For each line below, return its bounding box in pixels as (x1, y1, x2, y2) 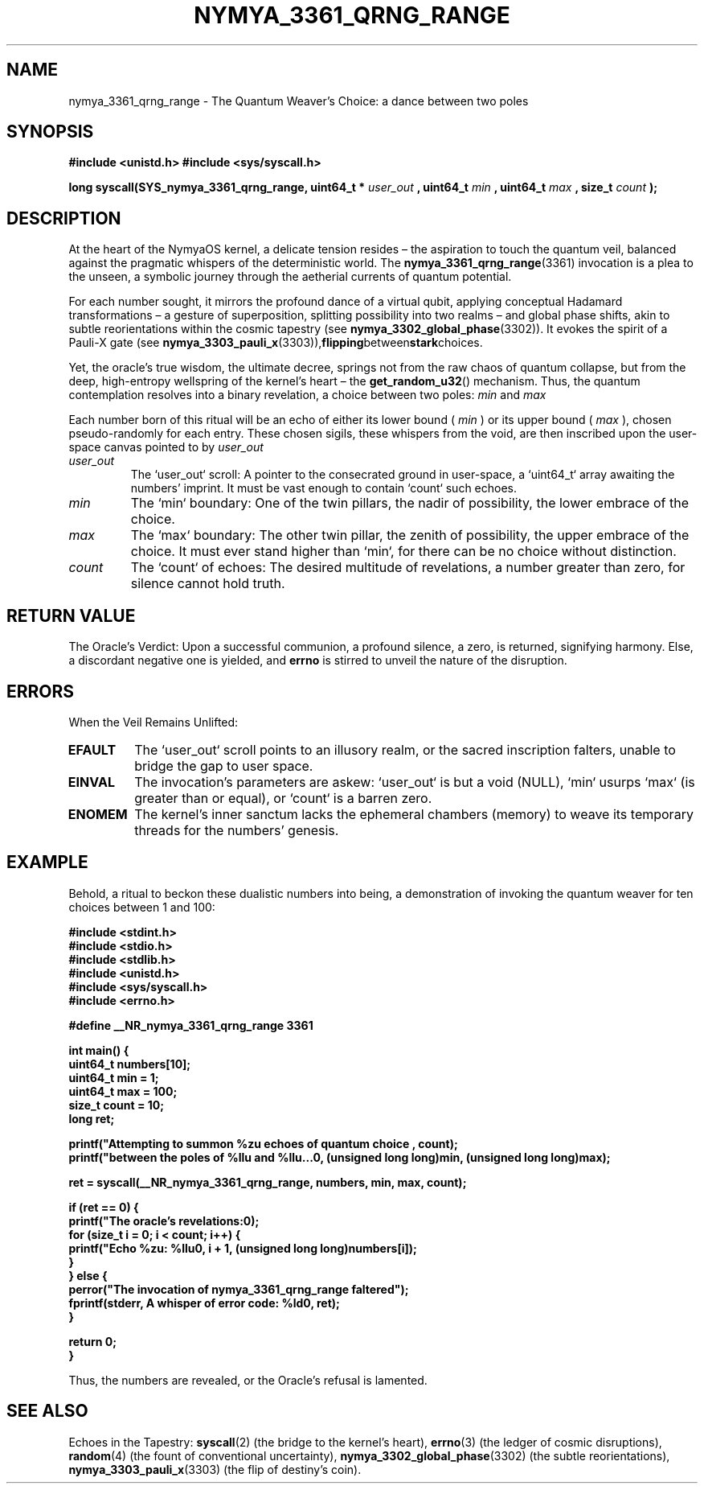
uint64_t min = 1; (68, 1070, 159, 1085)
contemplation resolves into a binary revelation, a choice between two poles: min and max (68, 388, 546, 402)
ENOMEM (68, 805, 128, 822)
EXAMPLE (6, 852, 88, 873)
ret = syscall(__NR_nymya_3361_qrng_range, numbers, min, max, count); (68, 1175, 467, 1189)
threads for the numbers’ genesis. (134, 821, 339, 838)
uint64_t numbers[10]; (68, 1056, 191, 1071)
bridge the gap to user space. (134, 757, 313, 774)
